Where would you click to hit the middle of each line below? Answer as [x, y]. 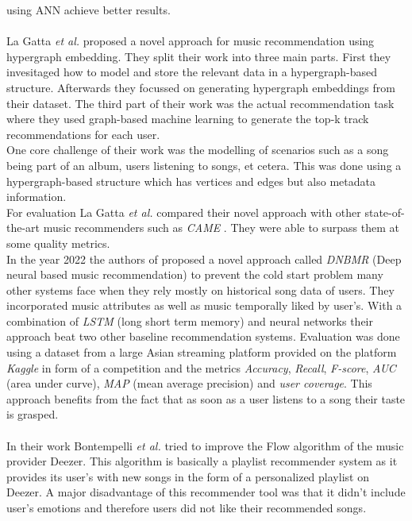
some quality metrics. [58, 243]
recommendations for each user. [83, 134]
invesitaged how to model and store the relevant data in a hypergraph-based [192, 72]
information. [37, 197]
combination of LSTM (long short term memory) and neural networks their [190, 320]
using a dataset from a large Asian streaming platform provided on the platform [202, 352]
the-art [23, 228]
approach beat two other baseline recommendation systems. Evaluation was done [203, 336]
